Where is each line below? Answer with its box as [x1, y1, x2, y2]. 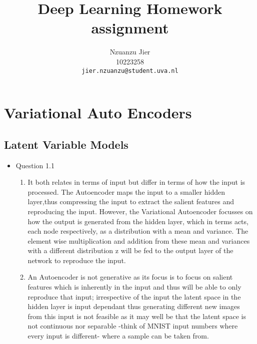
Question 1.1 [15, 160, 54, 170]
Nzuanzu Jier [109, 46, 150, 57]
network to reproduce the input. [27, 255, 126, 265]
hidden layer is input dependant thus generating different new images [27, 301, 240, 312]
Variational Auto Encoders [4, 102, 192, 123]
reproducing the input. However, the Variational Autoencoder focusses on [27, 206, 253, 216]
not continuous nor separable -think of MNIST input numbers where [27, 321, 238, 331]
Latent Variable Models [4, 136, 128, 152]
